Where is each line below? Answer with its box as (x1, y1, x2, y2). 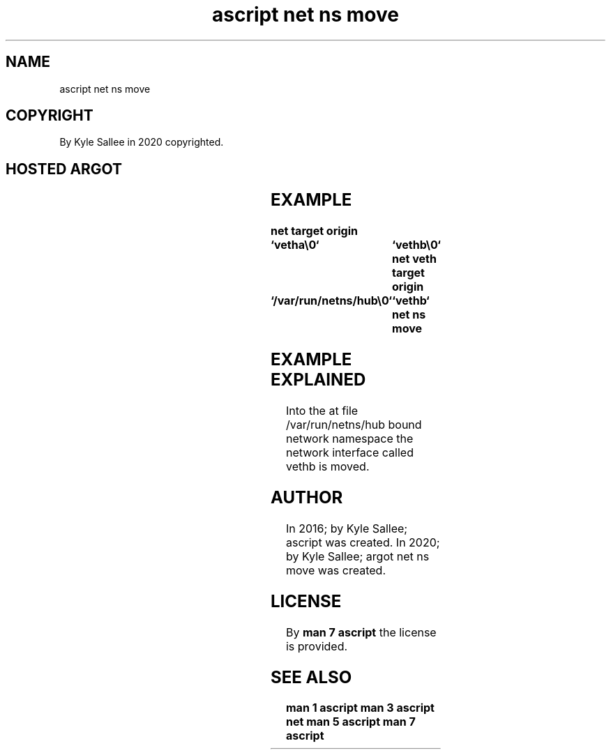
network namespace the (285, 432, 414, 445)
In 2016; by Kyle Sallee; (285, 521, 408, 535)
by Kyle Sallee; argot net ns (285, 549, 430, 563)
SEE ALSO (271, 666, 352, 687)
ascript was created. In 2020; (285, 535, 440, 549)
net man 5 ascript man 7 (285, 715, 416, 729)
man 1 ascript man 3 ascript (285, 701, 435, 715)
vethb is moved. (285, 459, 370, 473)
